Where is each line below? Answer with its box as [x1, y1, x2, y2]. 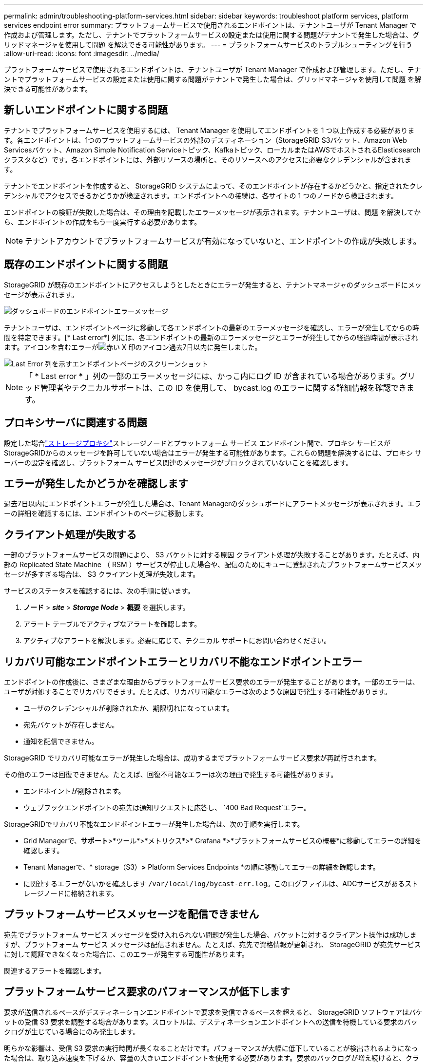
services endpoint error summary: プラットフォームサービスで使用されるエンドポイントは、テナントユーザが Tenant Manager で [4, 21, 417, 29]
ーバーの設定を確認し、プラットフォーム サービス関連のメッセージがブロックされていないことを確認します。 [4, 458, 353, 467]
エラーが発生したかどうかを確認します [4, 477, 188, 490]
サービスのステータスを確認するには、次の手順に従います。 [4, 587, 194, 595]
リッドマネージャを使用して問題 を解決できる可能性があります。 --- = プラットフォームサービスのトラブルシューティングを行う [4, 40, 412, 49]
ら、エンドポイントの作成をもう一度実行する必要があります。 [4, 217, 201, 226]
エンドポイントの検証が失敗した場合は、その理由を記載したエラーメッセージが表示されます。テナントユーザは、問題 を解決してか [4, 208, 421, 216]
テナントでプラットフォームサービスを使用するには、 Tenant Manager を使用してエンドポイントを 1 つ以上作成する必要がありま [4, 126, 415, 134]
